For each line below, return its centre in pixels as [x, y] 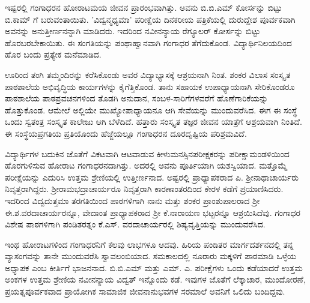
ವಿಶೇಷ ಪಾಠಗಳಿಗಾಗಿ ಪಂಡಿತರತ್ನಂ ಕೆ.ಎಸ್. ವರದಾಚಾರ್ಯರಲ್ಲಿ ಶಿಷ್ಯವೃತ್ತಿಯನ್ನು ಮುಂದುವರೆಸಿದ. [135, 224]
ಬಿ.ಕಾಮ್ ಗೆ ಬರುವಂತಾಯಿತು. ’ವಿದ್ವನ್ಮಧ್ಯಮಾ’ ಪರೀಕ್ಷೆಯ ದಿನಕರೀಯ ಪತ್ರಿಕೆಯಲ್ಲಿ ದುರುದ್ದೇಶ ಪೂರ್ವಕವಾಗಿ [150, 19]
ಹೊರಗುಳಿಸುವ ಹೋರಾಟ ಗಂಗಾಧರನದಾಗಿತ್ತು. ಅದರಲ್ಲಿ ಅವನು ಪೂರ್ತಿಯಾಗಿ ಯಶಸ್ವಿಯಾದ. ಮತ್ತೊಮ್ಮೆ [146, 165]
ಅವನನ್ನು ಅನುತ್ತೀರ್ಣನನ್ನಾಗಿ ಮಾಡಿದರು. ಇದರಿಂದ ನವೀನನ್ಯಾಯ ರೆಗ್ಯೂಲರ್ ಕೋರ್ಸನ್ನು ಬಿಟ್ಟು [133, 31]
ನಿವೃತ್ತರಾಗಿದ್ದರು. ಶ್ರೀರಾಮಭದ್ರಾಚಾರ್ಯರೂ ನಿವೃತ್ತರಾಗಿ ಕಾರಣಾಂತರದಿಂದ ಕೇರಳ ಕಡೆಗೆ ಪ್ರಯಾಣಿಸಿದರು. [144, 189]
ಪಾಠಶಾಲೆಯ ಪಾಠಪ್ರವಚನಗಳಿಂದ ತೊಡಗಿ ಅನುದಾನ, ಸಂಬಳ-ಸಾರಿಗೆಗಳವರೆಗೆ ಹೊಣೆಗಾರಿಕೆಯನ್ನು [137, 98]
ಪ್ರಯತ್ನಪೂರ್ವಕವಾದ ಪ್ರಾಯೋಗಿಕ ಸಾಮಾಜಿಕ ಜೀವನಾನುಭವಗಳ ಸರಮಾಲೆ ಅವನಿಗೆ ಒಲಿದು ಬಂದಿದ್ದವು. [145, 291]
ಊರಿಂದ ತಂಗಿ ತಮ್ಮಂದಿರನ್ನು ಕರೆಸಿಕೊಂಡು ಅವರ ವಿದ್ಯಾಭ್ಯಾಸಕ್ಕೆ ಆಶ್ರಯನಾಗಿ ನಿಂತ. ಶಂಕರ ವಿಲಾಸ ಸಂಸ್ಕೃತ [148, 74]
